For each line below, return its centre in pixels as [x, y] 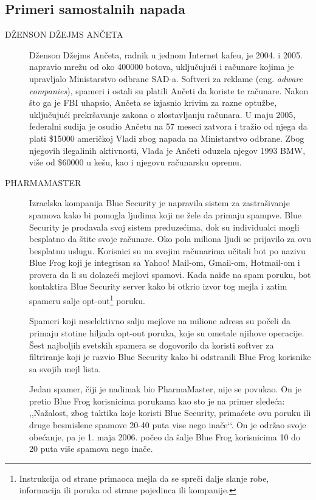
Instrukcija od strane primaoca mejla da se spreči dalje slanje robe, [144, 478]
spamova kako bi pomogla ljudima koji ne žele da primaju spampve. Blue [165, 214]
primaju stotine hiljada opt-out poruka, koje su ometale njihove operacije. [167, 332]
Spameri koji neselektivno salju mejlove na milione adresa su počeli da [160, 321]
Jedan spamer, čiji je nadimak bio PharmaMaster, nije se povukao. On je [165, 389]
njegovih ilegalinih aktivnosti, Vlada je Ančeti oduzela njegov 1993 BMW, [167, 150]
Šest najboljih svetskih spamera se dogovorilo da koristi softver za [152, 345]
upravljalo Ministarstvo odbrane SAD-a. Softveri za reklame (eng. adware [166, 78]
